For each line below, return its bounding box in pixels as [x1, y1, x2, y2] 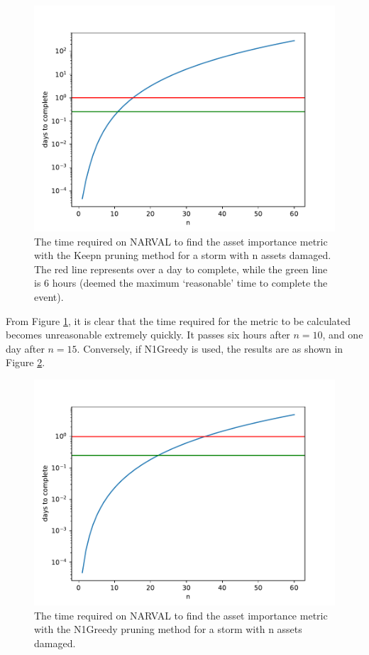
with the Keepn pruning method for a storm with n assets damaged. [34, 248, 331, 263]
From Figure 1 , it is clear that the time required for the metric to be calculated [6, 313, 351, 328]
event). [34, 289, 64, 304]
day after [6, 341, 45, 356]
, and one [322, 327, 363, 342]
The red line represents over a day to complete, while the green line [34, 261, 328, 276]
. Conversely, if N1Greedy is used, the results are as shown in [77, 341, 343, 356]
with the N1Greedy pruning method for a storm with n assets [34, 622, 302, 637]
